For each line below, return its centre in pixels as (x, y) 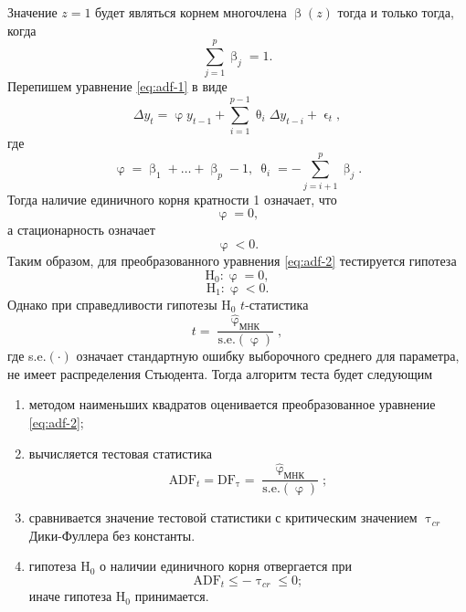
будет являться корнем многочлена (191, 12)
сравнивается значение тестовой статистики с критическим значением (223, 517)
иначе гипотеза (70, 596)
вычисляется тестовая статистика (120, 453)
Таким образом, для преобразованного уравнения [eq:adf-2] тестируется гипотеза (232, 260)
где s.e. (27, 356)
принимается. (172, 596)
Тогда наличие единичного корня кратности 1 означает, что (172, 199)
